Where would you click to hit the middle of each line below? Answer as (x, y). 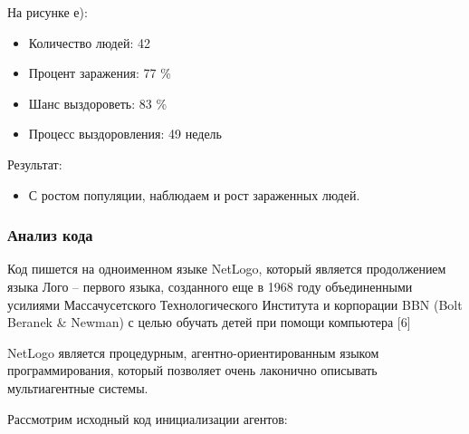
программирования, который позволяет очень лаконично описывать (192, 370)
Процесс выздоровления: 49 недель (125, 134)
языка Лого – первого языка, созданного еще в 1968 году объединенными (210, 286)
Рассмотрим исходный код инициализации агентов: (148, 418)
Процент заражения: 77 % (100, 73)
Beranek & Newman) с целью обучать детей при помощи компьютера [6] (209, 322)
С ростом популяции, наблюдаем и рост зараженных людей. (194, 194)
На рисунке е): (48, 12)
